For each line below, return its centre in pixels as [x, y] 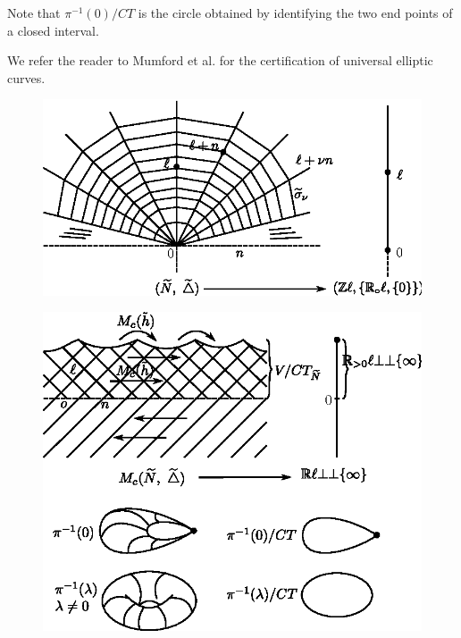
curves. [26, 77]
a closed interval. [53, 30]
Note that [34, 13]
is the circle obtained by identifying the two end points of [295, 13]
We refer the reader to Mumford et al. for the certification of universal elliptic [220, 60]
